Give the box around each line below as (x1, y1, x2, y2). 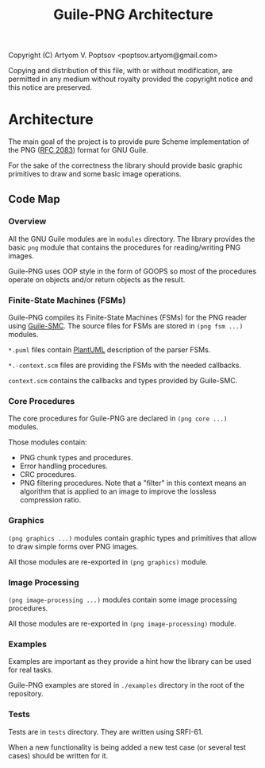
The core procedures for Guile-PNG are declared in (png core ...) (8, 413, 228, 423)
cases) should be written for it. (8, 751, 109, 760)
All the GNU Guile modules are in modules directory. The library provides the (8, 234, 255, 243)
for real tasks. (8, 665, 53, 675)
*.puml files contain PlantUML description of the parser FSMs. (8, 345, 211, 355)
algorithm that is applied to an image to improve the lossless (19, 487, 217, 496)
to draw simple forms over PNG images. (8, 541, 139, 551)
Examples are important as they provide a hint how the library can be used (8, 657, 252, 666)
